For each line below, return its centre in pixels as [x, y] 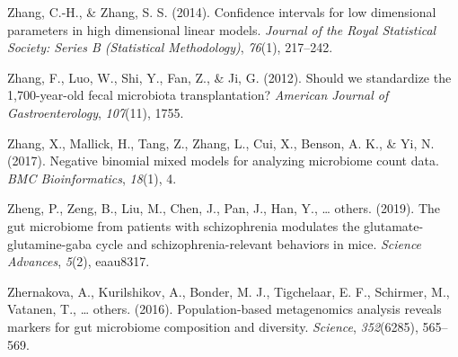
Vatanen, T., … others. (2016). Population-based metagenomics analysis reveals [225, 309]
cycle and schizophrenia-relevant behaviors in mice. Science [259, 243]
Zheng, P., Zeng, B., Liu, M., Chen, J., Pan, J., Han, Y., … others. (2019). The [224, 208]
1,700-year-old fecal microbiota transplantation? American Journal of [198, 95]
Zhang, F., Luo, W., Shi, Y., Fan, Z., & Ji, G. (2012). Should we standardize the [229, 77]
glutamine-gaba [50, 243]
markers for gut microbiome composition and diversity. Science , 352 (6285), [213, 326]
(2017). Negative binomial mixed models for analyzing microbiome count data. [223, 161]
